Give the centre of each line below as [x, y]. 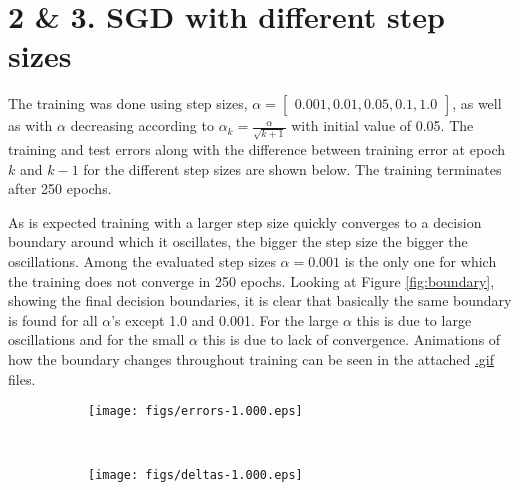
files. [22, 378]
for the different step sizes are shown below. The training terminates [292, 168]
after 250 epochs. [60, 188]
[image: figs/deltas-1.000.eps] [195, 475]
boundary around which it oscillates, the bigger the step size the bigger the [238, 241]
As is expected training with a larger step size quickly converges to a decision [245, 221]
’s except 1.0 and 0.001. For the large [225, 319]
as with [30, 125]
